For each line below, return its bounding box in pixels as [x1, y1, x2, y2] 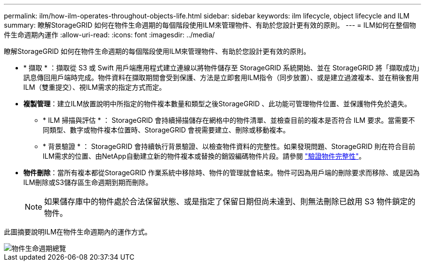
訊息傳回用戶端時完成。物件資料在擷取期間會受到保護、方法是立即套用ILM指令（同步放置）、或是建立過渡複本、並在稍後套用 [23, 73, 419, 82]
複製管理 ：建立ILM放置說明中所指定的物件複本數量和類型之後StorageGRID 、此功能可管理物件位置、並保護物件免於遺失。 [23, 99, 411, 108]
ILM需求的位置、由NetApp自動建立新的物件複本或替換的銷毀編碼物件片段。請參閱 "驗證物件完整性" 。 [43, 152, 366, 160]
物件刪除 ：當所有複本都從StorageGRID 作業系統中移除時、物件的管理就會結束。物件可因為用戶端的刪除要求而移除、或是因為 [23, 168, 420, 177]
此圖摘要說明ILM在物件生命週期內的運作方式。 [4, 228, 152, 236]
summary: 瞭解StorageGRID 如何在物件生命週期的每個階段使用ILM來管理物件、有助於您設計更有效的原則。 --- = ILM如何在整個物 [4, 21, 416, 29]
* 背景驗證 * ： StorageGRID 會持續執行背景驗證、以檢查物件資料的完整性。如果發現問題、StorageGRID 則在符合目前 [43, 142, 415, 150]
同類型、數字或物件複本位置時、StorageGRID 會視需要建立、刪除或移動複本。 [43, 126, 290, 134]
